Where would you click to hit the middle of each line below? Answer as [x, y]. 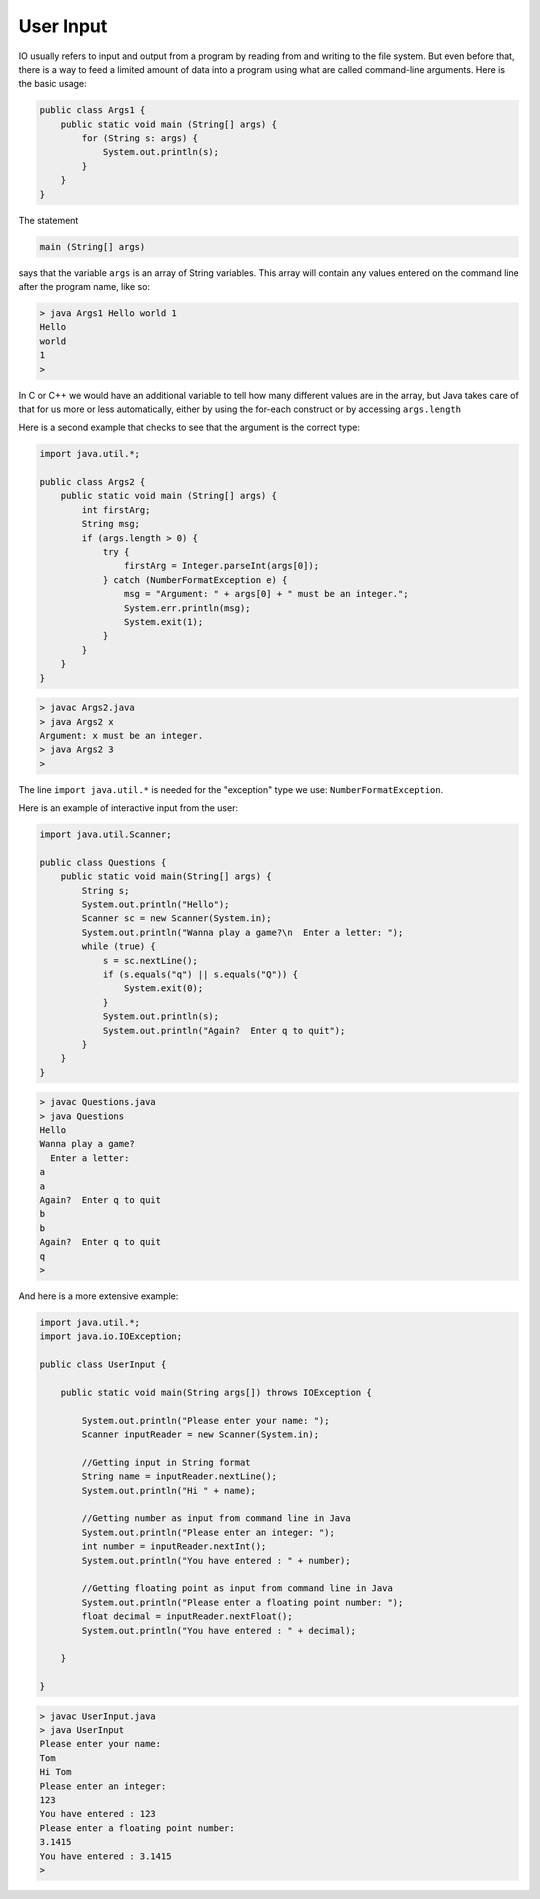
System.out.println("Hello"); [155, 904]
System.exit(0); [163, 988]
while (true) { [119, 946]
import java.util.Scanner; [105, 834]
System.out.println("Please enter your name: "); [205, 1420]
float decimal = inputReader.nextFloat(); [187, 1616]
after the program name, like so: [84, 286]
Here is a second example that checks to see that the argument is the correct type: [189, 427]
